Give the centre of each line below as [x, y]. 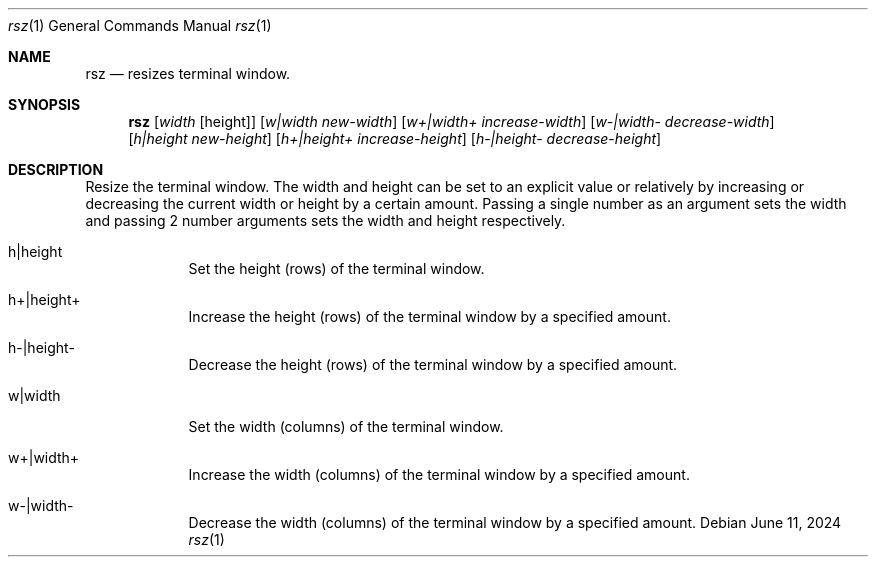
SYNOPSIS [44, 104]
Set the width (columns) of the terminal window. [346, 426]
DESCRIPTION [56, 169]
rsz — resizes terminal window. [188, 73]
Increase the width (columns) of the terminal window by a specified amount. [439, 474]
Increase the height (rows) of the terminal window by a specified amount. [429, 316]
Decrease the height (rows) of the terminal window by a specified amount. [433, 364]
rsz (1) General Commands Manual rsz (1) [140, 25]
